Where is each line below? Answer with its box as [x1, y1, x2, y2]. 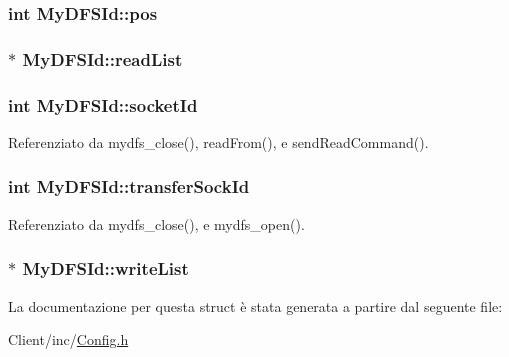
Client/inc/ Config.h [8, 329, 129, 350]
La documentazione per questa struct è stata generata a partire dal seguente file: [8, 295, 503, 316]
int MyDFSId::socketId [8, 92, 198, 117]
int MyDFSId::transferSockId [8, 174, 250, 199]
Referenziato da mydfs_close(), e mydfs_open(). [8, 213, 305, 234]
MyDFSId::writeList [22, 256, 189, 281]
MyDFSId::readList [22, 46, 183, 71]
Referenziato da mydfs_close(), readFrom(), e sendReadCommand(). [8, 131, 429, 152]
